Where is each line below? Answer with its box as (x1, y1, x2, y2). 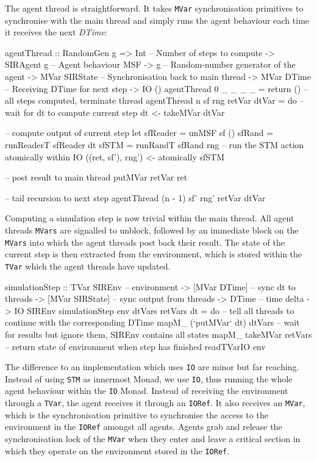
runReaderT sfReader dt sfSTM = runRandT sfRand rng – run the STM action (5, 138, 304, 151)
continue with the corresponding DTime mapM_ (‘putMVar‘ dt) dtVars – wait (5, 316, 300, 329)
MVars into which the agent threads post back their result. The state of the (5, 235, 285, 248)
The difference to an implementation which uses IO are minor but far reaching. (5, 360, 299, 373)
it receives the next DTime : (5, 26, 107, 38)
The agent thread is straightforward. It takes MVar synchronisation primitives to (5, 2, 304, 14)
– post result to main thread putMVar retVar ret (5, 171, 188, 184)
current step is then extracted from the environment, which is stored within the (5, 248, 302, 260)
